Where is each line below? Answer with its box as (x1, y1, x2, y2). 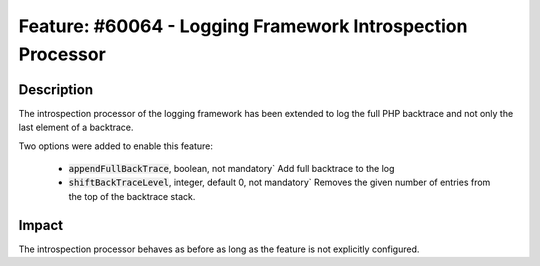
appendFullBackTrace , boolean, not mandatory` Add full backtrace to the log (68, 163, 395, 175)
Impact (18, 216, 64, 234)
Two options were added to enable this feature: (18, 140, 214, 152)
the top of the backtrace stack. (68, 190, 196, 202)
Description (18, 81, 94, 98)
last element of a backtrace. (18, 121, 134, 134)
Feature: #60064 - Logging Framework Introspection (18, 15, 468, 37)
